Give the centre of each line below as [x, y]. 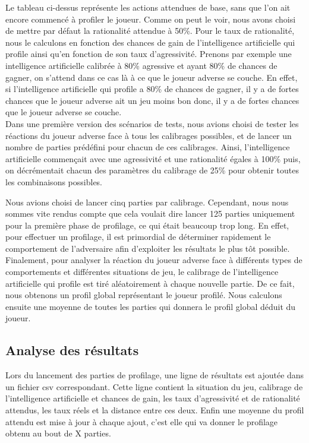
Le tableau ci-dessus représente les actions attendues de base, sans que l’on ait [148, 7]
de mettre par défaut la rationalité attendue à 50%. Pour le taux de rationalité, [150, 31]
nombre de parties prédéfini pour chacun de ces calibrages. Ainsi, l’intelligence [148, 147]
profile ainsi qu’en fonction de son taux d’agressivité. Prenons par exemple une [149, 54]
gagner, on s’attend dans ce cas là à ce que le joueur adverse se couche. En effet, [152, 77]
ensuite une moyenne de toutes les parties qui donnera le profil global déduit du [151, 306]
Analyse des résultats [72, 350]
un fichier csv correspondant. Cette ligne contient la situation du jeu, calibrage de [154, 386]
